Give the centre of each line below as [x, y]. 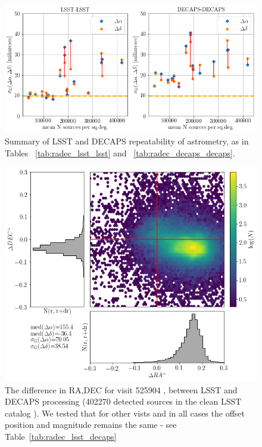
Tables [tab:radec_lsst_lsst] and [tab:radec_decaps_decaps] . [120, 152]
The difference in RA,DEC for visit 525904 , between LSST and [121, 389]
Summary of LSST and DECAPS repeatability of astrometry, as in [127, 141]
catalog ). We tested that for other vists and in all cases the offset [125, 413]
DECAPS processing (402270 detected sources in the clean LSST [123, 401]
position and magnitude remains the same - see [91, 425]
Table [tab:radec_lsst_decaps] [61, 436]
